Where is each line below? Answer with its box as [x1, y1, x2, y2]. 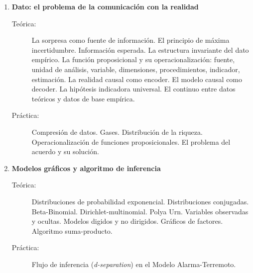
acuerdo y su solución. [31, 146, 99, 157]
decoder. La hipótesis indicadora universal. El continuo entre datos [31, 84, 236, 94]
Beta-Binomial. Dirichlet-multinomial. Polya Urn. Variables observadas [31, 206, 249, 216]
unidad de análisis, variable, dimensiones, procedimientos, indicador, [31, 64, 240, 74]
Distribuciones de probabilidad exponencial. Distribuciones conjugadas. [31, 196, 249, 206]
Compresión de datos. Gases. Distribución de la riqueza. [31, 126, 203, 137]
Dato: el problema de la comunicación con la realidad [11, 1, 199, 11]
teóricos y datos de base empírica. [31, 93, 135, 103]
